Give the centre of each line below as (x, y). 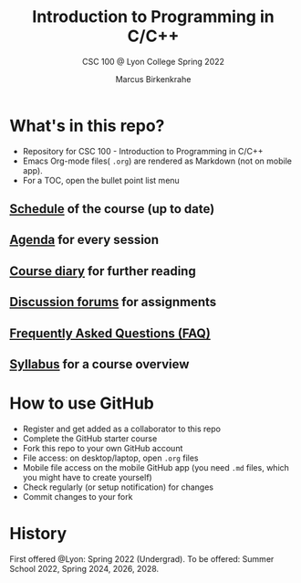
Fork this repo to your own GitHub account (103, 448)
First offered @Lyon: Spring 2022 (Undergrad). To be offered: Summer (142, 558)
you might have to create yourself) (87, 477)
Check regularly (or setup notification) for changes (118, 487)
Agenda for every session (84, 240)
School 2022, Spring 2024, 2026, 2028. (84, 568)
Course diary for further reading (103, 271)
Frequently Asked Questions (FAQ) (110, 333)
